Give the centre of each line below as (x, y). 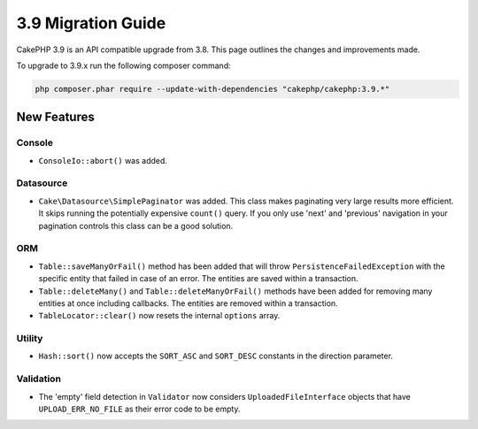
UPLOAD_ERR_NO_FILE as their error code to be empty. (139, 409)
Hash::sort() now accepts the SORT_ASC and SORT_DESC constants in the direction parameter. (216, 356)
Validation (39, 379)
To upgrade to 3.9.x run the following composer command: (123, 65)
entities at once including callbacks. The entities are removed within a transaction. (188, 303)
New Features (55, 117)
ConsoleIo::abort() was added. (103, 160)
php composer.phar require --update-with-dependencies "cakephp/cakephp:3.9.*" (212, 89)
